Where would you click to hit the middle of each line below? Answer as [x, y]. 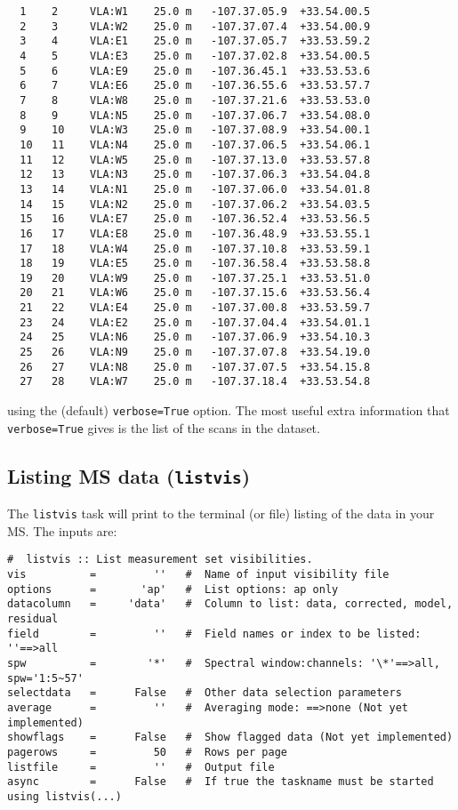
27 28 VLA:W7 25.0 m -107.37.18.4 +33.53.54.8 [195, 382]
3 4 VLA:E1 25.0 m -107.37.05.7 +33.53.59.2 [195, 41]
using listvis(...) [64, 796]
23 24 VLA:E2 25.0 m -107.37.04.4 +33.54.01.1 [195, 322]
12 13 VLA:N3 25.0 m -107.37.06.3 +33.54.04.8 [195, 175]
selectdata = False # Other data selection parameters [205, 693]
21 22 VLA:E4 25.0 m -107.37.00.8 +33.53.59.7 [195, 308]
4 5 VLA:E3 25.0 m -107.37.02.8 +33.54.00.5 [195, 56]
